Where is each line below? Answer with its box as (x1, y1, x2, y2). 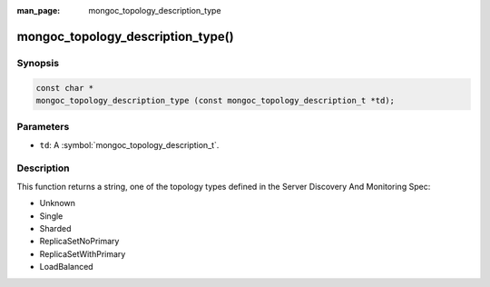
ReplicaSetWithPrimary (39, 248, 126, 259)
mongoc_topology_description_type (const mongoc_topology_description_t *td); (35, 95, 395, 105)
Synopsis (16, 56, 59, 69)
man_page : (16, 5, 61, 15)
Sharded (39, 223, 72, 233)
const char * (35, 83, 94, 93)
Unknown (39, 198, 76, 209)
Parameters (16, 121, 70, 134)
